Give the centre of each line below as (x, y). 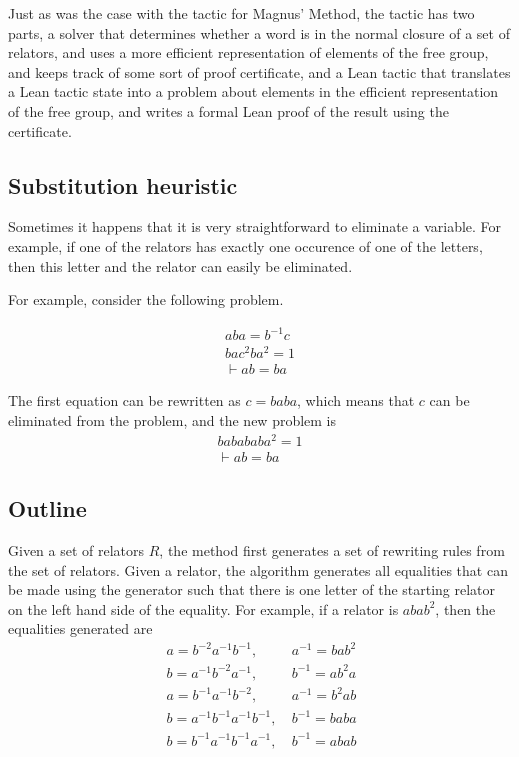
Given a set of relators (76, 549)
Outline (47, 508)
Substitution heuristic (123, 184)
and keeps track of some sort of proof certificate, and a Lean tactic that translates (259, 71)
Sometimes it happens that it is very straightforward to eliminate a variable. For (255, 226)
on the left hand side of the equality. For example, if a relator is (203, 608)
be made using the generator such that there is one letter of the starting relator (252, 589)
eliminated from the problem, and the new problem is (172, 420)
